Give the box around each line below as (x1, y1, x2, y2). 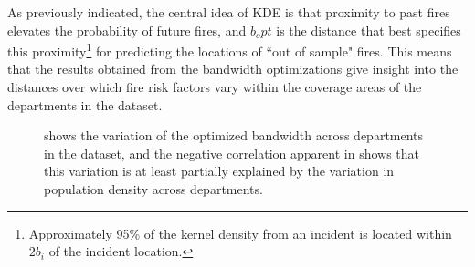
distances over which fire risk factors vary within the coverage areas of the (7, 77, 422, 97)
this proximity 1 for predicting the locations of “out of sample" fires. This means (7, 39, 452, 60)
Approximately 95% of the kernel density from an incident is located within (28, 223, 452, 242)
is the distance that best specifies (276, 20, 461, 39)
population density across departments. (44, 180, 263, 198)
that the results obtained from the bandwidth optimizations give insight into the (7, 59, 459, 78)
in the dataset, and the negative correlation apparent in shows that (44, 143, 420, 162)
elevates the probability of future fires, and (7, 20, 247, 39)
